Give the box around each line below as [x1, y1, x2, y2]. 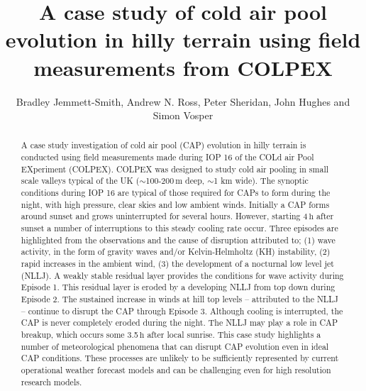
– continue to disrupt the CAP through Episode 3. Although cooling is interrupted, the [21, 304, 343, 316]
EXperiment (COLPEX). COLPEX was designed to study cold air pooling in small [21, 163, 329, 175]
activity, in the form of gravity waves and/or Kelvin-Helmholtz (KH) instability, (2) [21, 246, 331, 258]
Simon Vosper [152, 108, 213, 123]
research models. [21, 375, 82, 387]
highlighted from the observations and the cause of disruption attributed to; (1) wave [21, 233, 335, 246]
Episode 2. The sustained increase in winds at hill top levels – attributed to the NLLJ [21, 293, 338, 305]
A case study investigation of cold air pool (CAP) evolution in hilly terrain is [21, 139, 306, 151]
